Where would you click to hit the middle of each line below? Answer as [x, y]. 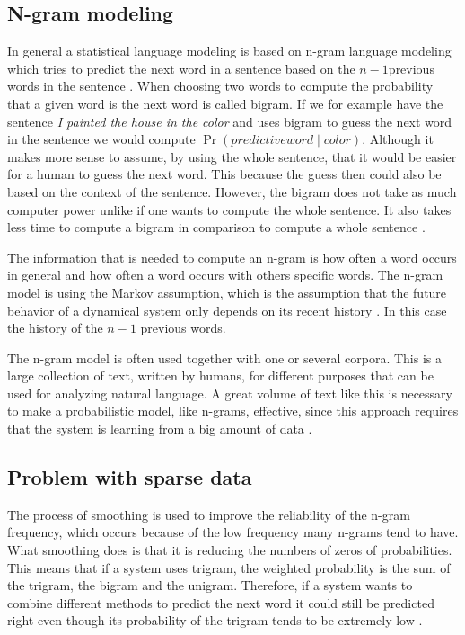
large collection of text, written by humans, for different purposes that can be [220, 376]
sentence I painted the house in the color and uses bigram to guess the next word [230, 121]
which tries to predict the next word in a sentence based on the [181, 68]
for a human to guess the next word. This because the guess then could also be [224, 174]
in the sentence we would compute [101, 139]
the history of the [55, 328]
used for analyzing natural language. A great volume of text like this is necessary [230, 393]
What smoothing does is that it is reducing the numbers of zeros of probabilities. [230, 550]
